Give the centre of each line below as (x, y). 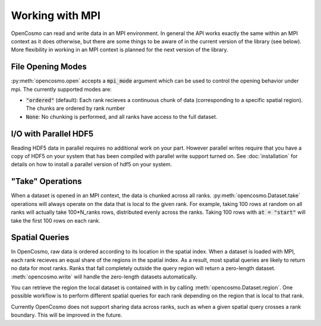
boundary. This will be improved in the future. (67, 315)
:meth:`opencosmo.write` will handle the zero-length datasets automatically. (104, 277)
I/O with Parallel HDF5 (52, 134)
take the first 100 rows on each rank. (56, 220)
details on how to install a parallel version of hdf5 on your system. (92, 164)
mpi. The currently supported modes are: (62, 89)
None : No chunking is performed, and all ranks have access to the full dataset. (122, 116)
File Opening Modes (49, 67)
